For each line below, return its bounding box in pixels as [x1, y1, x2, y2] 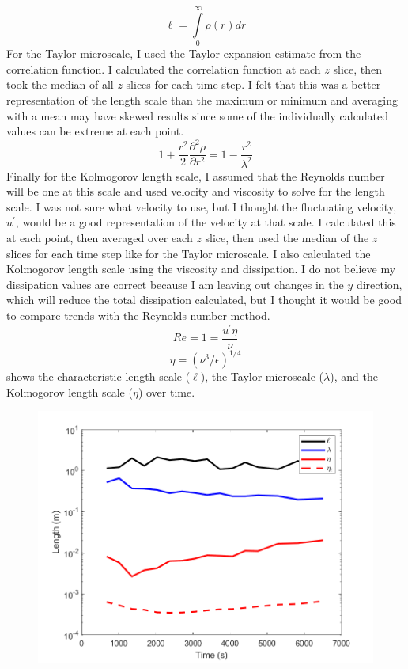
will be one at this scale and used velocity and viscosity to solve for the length [6, 183, 385, 200]
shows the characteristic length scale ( [6, 368, 191, 385]
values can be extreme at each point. [6, 123, 184, 139]
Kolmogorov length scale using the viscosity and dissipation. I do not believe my [6, 260, 396, 277]
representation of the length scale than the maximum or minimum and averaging [6, 91, 398, 108]
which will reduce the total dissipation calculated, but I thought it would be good [6, 291, 402, 308]
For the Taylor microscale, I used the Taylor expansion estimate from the [6, 45, 361, 62]
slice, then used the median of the [205, 229, 369, 245]
